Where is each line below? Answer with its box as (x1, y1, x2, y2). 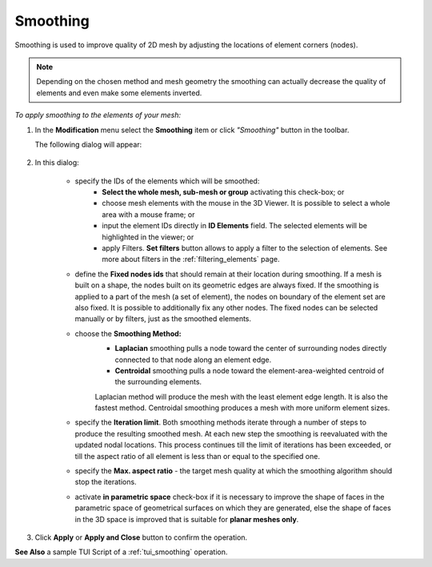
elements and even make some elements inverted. (36, 88, 202, 98)
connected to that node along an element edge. (114, 355, 272, 364)
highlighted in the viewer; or (102, 232, 194, 242)
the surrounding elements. (114, 377, 202, 387)
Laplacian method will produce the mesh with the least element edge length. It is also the (94, 392, 388, 401)
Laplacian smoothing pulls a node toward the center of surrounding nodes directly (114, 344, 387, 353)
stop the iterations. (74, 477, 137, 487)
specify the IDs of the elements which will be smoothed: (74, 176, 260, 186)
